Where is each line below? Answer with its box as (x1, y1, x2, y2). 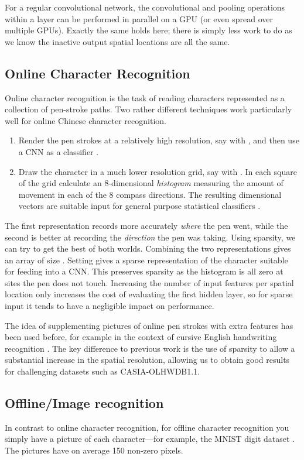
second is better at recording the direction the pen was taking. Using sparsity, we (5, 231, 296, 243)
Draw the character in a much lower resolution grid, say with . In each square (18, 165, 297, 177)
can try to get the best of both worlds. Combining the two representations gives (5, 242, 291, 255)
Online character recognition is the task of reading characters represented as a (5, 91, 285, 104)
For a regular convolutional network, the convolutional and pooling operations (5, 1, 285, 13)
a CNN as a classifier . (18, 145, 99, 157)
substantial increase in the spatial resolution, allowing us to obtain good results (5, 353, 290, 366)
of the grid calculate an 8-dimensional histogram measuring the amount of (18, 177, 283, 189)
